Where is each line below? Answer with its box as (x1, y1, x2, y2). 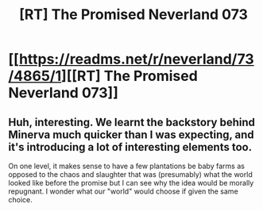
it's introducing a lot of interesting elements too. (8, 140, 253, 154)
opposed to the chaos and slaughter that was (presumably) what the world (8, 170, 253, 179)
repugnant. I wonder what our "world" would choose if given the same (8, 186, 238, 196)
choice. (8, 195, 33, 204)
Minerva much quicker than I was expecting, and (8, 128, 254, 141)
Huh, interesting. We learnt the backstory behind (8, 115, 256, 129)
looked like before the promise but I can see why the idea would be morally (8, 178, 254, 187)
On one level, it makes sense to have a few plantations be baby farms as (8, 161, 245, 171)
